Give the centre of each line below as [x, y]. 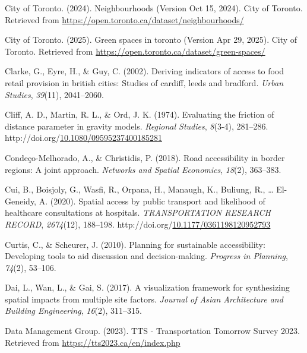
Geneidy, [21, 201]
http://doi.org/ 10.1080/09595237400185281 [83, 138]
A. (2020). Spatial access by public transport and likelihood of [152, 201]
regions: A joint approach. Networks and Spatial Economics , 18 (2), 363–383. [143, 169]
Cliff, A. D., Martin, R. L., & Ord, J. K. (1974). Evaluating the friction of [140, 114]
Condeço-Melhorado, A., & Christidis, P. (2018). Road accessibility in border [145, 157]
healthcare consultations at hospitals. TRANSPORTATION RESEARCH [138, 212]
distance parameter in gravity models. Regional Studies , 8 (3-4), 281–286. [137, 126]
